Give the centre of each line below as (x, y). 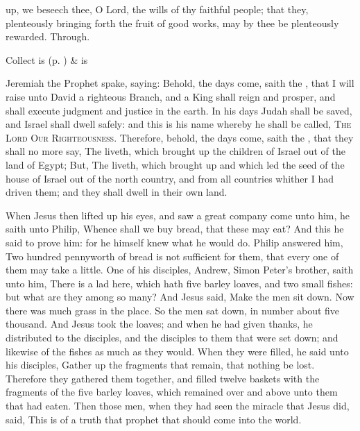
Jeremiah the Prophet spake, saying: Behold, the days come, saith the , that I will (180, 83)
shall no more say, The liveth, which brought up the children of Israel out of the (176, 151)
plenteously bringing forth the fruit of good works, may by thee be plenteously (172, 23)
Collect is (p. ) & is (47, 59)
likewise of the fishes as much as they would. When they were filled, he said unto (177, 351)
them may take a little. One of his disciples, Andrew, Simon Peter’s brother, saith (180, 270)
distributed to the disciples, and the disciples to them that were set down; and (172, 338)
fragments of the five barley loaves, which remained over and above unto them (172, 392)
